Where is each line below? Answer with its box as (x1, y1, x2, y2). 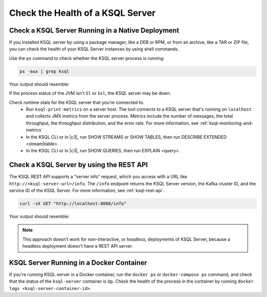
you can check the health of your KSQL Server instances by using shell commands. (9, 46, 179, 52)
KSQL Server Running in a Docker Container (9, 258, 147, 267)
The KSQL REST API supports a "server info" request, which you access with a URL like (9, 173, 187, 180)
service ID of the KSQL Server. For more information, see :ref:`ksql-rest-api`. (9, 188, 165, 194)
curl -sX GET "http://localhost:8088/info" (19, 201, 127, 206)
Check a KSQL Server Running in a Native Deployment (9, 26, 179, 35)
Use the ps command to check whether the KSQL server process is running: (9, 55, 165, 61)
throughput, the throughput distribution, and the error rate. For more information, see (26, 120, 199, 126)
